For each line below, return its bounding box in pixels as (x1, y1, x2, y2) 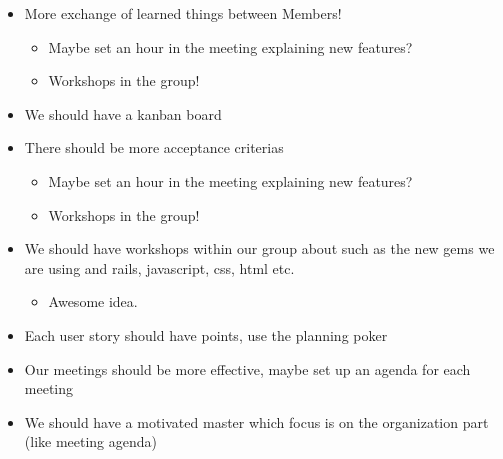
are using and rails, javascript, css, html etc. (24, 257, 295, 278)
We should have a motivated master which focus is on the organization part (24, 411, 489, 432)
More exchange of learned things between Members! (24, 3, 342, 23)
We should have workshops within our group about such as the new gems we (24, 238, 495, 259)
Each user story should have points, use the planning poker (24, 324, 388, 345)
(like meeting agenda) (24, 431, 158, 452)
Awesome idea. (48, 291, 138, 312)
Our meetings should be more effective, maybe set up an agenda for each (24, 358, 471, 379)
